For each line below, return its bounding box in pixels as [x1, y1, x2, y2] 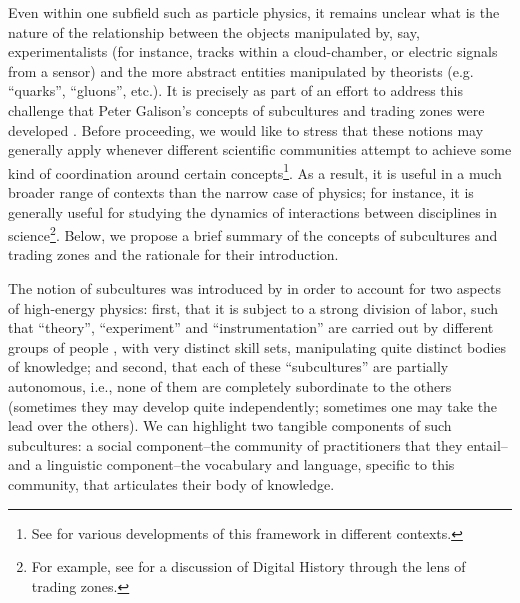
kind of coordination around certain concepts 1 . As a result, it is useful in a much [8, 159, 502, 183]
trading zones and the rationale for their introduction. [8, 244, 339, 265]
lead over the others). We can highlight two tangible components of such [8, 415, 452, 436]
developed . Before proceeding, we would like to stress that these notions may [8, 119, 484, 140]
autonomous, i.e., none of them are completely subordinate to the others [8, 376, 452, 396]
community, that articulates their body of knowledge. [8, 473, 335, 494]
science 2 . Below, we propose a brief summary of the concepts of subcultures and [8, 222, 498, 245]
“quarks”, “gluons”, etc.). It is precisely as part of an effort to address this [8, 80, 463, 101]
